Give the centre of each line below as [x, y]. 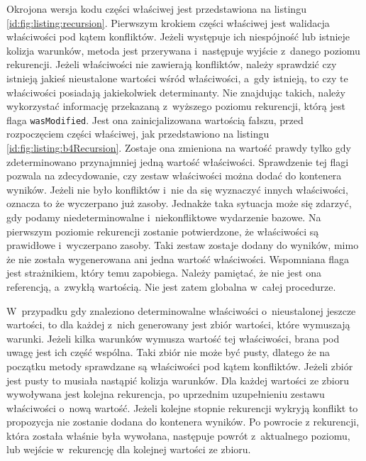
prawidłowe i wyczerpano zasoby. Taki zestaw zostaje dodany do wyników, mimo [183, 245]
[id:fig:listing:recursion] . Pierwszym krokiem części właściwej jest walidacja [168, 22]
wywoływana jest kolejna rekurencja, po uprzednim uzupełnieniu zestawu [166, 394]
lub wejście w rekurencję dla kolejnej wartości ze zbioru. [129, 449]
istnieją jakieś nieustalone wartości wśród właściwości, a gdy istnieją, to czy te [177, 78]
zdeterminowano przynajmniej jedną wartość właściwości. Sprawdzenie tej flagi [178, 161]
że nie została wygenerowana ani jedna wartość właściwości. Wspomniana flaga [178, 259]
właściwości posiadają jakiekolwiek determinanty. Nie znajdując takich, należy [176, 92]
